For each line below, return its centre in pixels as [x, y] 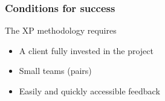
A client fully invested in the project [86, 50]
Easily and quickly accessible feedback [89, 91]
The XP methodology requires [61, 30]
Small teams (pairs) [55, 71]
